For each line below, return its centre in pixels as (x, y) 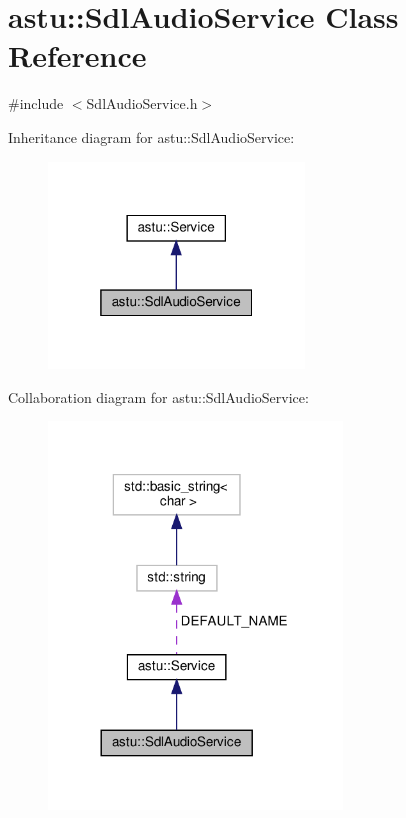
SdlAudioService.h (142, 103)
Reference (77, 55)
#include (36, 103)
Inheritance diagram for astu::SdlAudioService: (151, 136)
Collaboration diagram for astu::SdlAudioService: (158, 396)
